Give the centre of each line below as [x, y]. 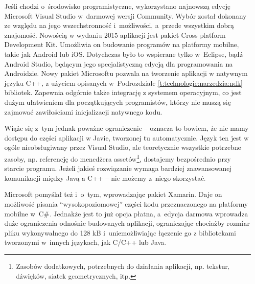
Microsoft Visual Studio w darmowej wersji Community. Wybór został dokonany [126, 15]
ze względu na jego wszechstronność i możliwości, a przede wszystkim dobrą [119, 25]
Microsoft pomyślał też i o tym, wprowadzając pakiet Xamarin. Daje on [113, 194]
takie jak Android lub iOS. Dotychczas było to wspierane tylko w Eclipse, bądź [124, 54]
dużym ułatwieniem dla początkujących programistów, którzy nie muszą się [118, 102]
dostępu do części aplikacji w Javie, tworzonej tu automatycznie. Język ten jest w [127, 137]
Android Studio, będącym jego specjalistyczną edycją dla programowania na [119, 63]
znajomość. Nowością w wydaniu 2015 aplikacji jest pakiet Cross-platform [115, 35]
